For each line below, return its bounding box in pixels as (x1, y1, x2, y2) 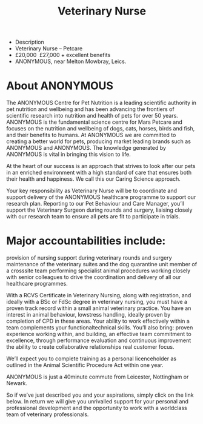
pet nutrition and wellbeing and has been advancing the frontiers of (6, 106, 175, 113)
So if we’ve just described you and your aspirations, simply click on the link (6, 391, 194, 399)
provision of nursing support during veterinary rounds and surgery (6, 254, 172, 261)
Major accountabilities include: (6, 234, 166, 248)
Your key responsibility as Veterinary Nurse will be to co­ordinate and (6, 187, 178, 195)
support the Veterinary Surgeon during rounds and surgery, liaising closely (6, 206, 193, 214)
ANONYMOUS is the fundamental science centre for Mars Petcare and (6, 118, 183, 126)
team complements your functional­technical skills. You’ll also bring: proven (6, 324, 193, 331)
